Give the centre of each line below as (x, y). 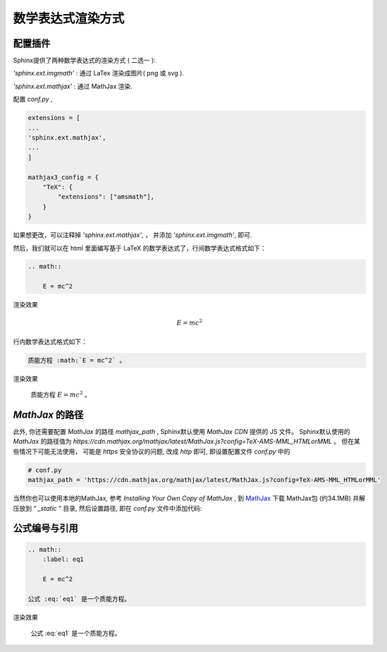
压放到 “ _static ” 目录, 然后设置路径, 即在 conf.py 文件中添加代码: (107, 508)
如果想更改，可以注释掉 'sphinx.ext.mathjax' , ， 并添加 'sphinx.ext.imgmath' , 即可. (133, 235)
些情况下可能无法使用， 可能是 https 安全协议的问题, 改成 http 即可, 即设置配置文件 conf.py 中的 (152, 451)
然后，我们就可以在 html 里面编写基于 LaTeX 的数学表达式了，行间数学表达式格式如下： (140, 248)
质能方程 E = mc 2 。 (61, 394)
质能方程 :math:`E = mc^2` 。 (77, 360)
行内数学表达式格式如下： (50, 342)
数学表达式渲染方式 (69, 18)
